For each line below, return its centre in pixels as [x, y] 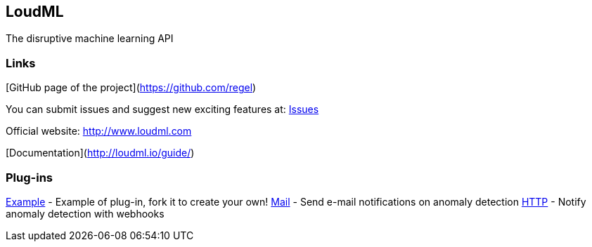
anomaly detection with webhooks [85, 213]
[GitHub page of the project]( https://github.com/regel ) [131, 88]
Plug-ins [29, 177]
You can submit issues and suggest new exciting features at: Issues [162, 109]
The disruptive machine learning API [90, 39]
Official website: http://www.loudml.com [99, 131]
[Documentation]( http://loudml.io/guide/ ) [100, 153]
